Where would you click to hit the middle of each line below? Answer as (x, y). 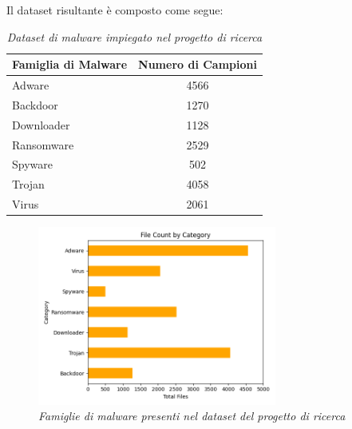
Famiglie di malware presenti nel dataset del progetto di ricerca (192, 416)
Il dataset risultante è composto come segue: (115, 10)
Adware (31, 85)
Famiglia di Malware (70, 64)
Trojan (28, 184)
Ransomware (43, 144)
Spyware (32, 164)
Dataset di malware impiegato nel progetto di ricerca (134, 36)
